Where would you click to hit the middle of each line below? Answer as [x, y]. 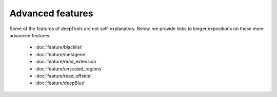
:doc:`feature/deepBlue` [60, 83]
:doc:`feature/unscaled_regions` [69, 68]
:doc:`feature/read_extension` [66, 62]
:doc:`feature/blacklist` [59, 47]
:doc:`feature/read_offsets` [63, 76]
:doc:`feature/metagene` [61, 54]
